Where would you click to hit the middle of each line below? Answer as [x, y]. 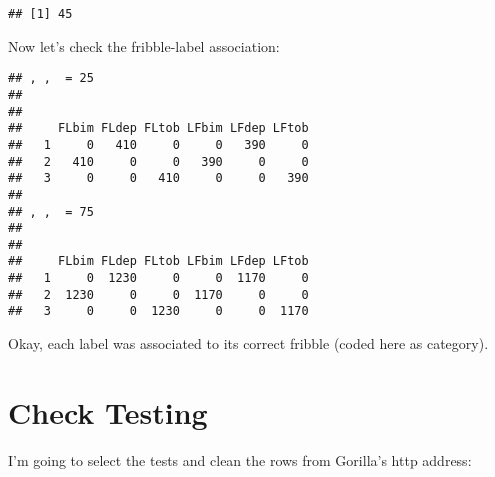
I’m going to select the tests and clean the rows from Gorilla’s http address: [240, 459]
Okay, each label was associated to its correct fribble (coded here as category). [248, 343]
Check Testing [108, 411]
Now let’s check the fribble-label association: [144, 45]
